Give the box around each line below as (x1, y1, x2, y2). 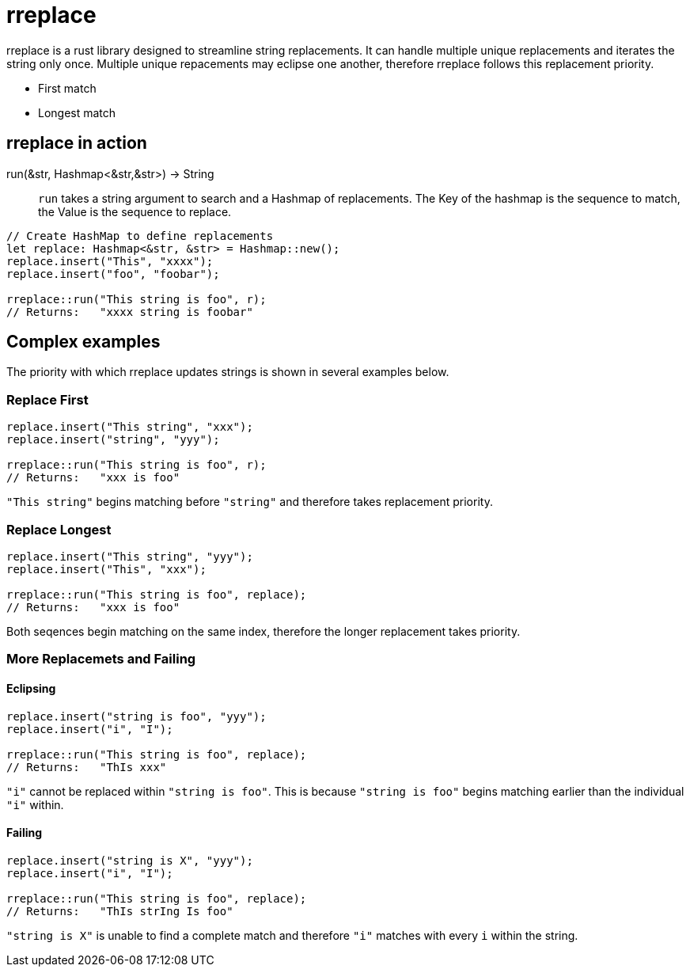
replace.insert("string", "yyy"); (6, 433, 220, 447)
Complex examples (6, 332, 161, 352)
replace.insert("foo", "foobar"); (6, 267, 220, 280)
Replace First (6, 391, 89, 408)
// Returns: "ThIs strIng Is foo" (6, 904, 233, 918)
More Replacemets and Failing (6, 651, 196, 667)
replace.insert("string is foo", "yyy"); (6, 709, 267, 723)
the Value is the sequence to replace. (38, 204, 232, 219)
